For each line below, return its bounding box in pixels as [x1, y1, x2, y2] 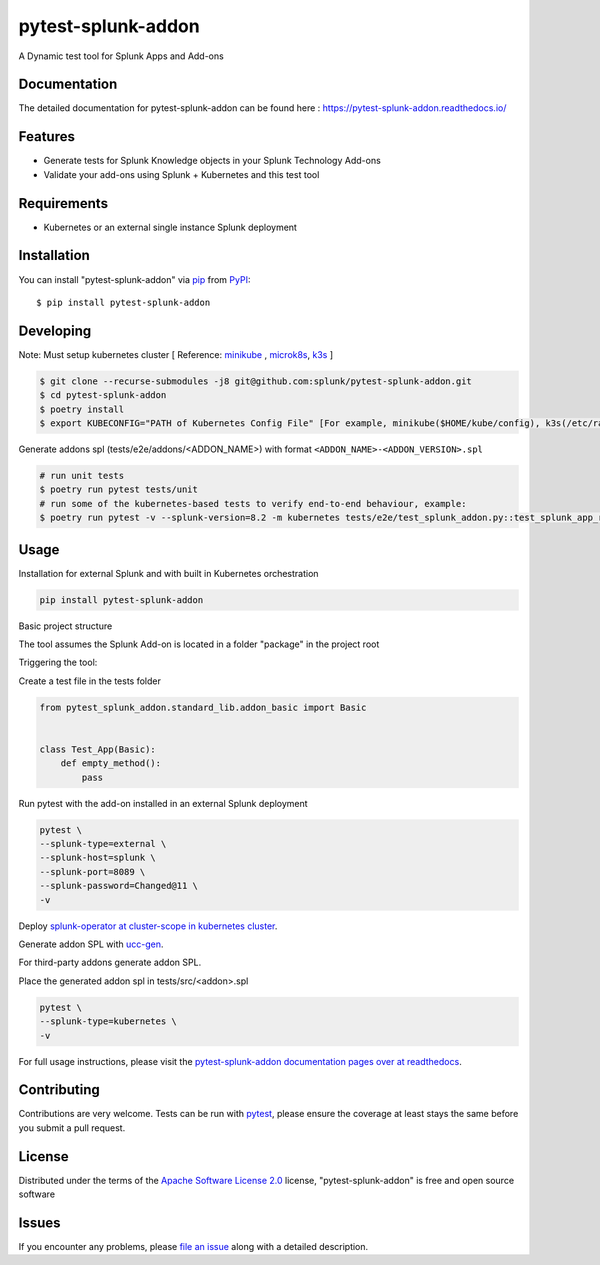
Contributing [18, 1081, 100, 1099]
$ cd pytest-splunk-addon [39, 390, 167, 401]
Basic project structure [18, 620, 113, 632]
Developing [18, 322, 92, 339]
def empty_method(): [60, 758, 162, 769]
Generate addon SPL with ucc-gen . [18, 938, 164, 950]
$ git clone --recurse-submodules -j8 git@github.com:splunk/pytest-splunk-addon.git [39, 375, 472, 387]
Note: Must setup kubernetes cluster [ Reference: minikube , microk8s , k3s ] [18, 348, 334, 360]
